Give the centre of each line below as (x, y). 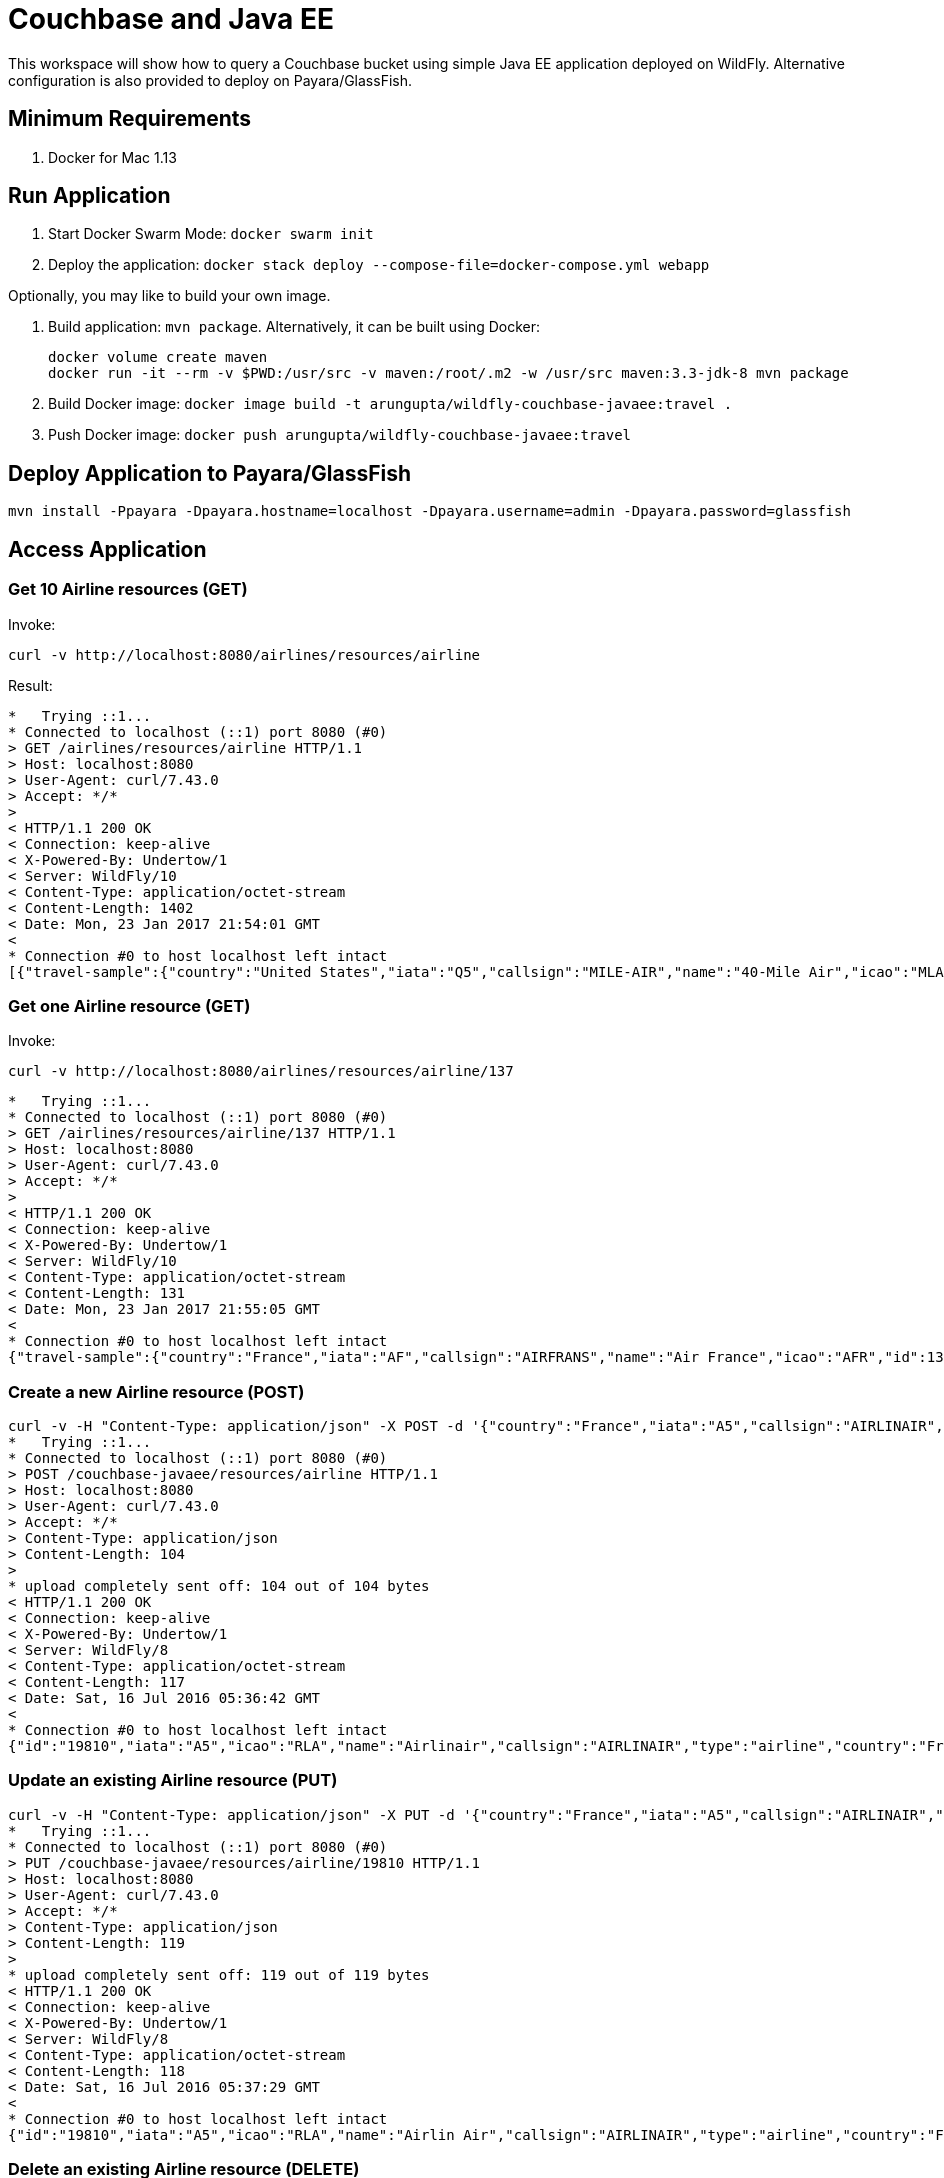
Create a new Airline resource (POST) (156, 1391)
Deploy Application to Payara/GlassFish (210, 473)
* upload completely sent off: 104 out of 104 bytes (219, 1586)
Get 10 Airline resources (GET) (128, 589)
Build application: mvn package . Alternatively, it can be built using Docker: (294, 327)
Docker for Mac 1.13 (112, 157)
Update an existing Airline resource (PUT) (173, 1780)
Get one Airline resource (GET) (129, 1005)
